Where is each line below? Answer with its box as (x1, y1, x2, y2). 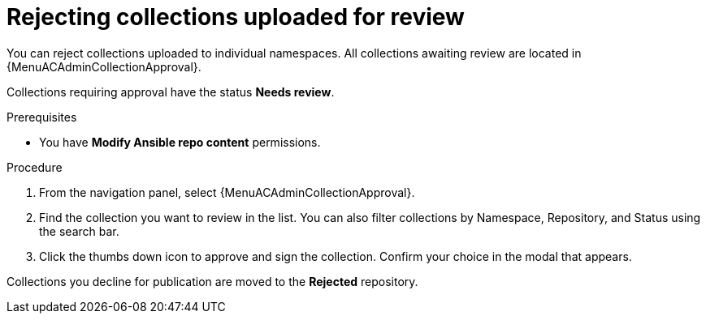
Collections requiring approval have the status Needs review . (6, 84, 335, 99)
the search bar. (39, 224, 119, 238)
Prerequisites (6, 109, 77, 124)
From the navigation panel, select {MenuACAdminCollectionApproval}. (39, 185, 415, 199)
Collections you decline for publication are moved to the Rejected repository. (6, 274, 418, 288)
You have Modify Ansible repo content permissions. (39, 134, 321, 149)
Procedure (6, 160, 63, 174)
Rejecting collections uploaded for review (6, 3, 465, 31)
